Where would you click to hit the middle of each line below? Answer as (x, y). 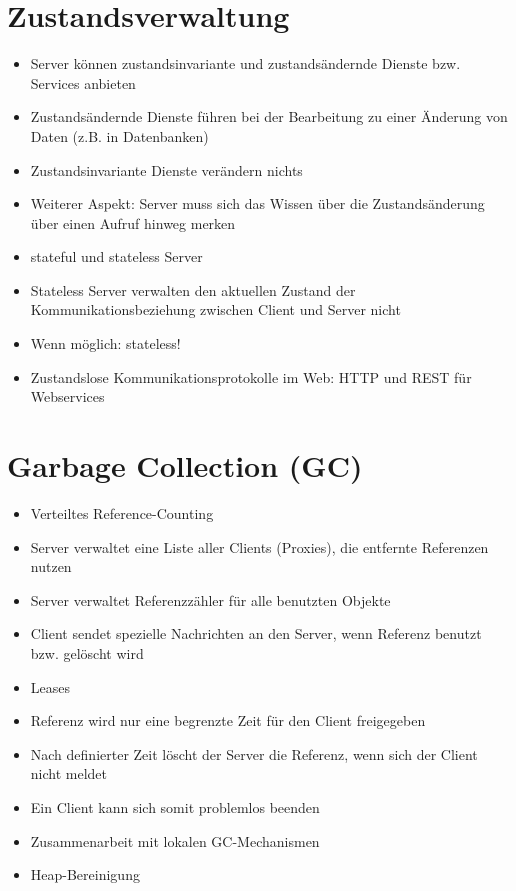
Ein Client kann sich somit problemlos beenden (175, 806)
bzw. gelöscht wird (87, 652)
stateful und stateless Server (116, 256)
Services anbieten (83, 82)
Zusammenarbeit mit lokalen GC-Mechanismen (175, 840)
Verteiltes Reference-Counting (122, 512)
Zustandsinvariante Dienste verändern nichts (166, 169)
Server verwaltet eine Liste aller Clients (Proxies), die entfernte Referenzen (259, 546)
